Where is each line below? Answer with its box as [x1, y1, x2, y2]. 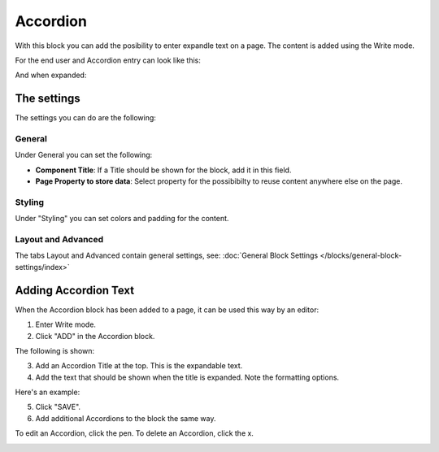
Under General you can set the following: [15, 150, 153, 160]
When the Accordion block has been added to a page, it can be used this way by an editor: [15, 305, 319, 315]
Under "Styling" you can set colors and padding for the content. [15, 214, 229, 224]
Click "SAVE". [35, 402, 81, 412]
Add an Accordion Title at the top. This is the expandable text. [35, 361, 243, 371]
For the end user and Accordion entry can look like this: [15, 55, 201, 65]
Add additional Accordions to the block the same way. [35, 413, 216, 423]
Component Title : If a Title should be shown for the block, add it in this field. [35, 165, 292, 175]
